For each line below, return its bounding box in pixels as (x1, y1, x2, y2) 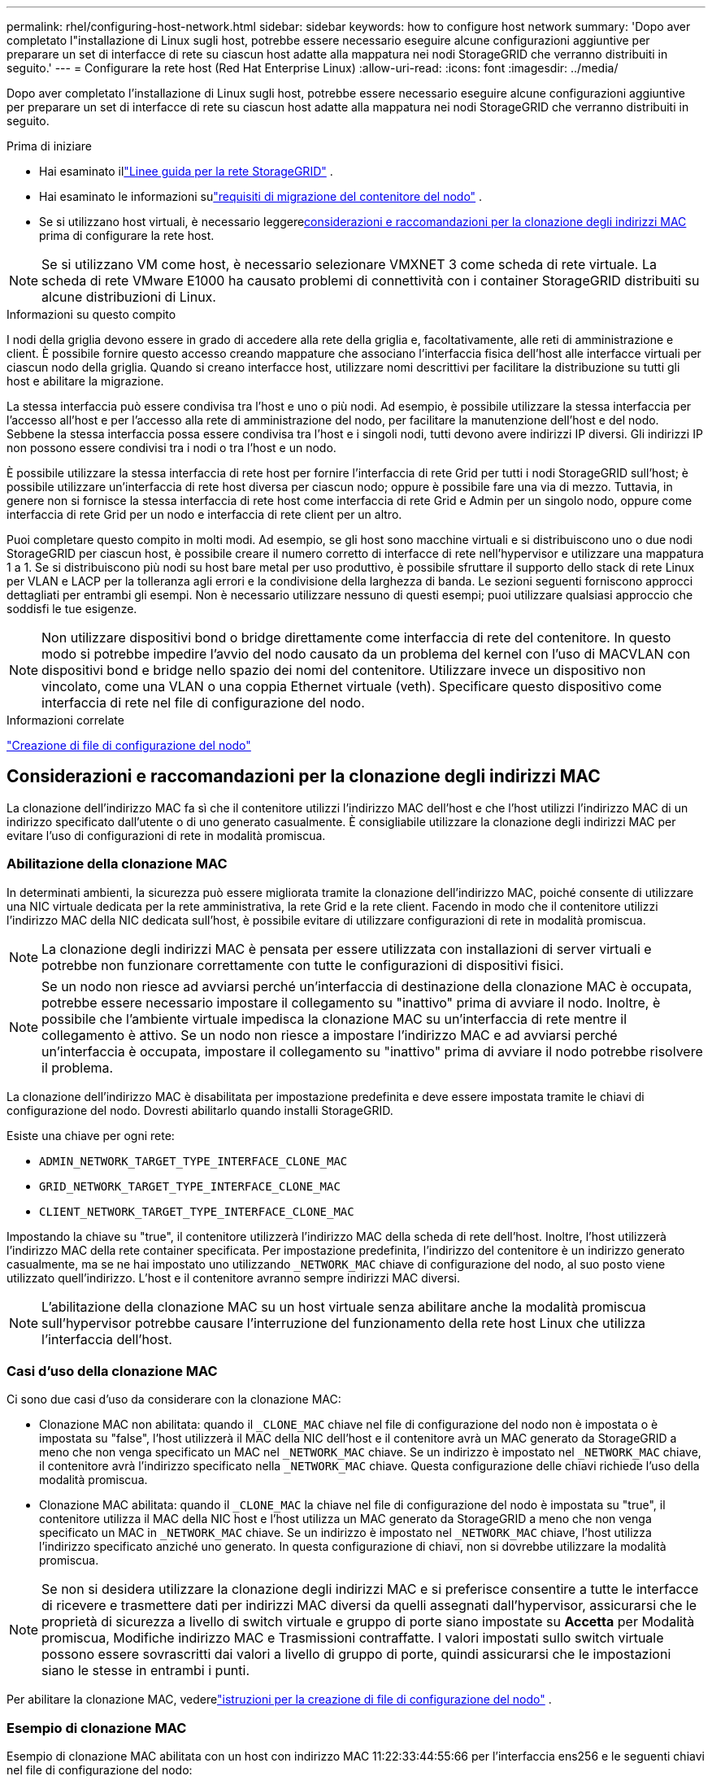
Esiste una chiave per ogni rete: (7, 1128, 175, 1143)
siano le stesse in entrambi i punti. (41, 1662, 250, 1679)
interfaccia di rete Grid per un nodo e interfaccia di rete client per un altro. (7, 507, 402, 521)
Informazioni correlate (7, 713, 124, 727)
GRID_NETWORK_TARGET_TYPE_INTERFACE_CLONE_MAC (39, 1179, 341, 1193)
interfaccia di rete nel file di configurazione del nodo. (41, 694, 365, 711)
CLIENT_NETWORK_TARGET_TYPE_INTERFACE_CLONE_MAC (39, 1204, 354, 1218)
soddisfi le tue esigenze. (7, 602, 137, 616)
